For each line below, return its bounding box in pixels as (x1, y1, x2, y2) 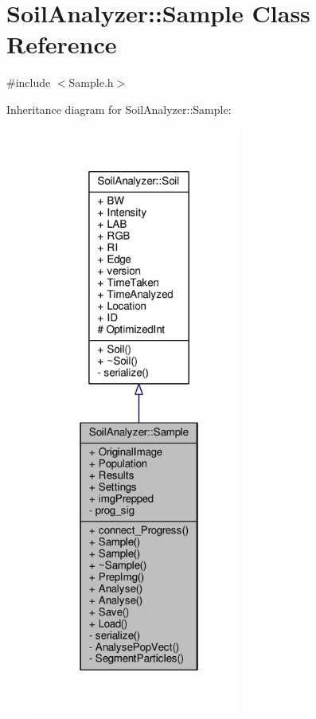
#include (6, 74, 51, 91)
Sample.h (68, 74, 114, 91)
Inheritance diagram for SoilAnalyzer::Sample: (6, 100, 232, 117)
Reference (6, 28, 117, 61)
